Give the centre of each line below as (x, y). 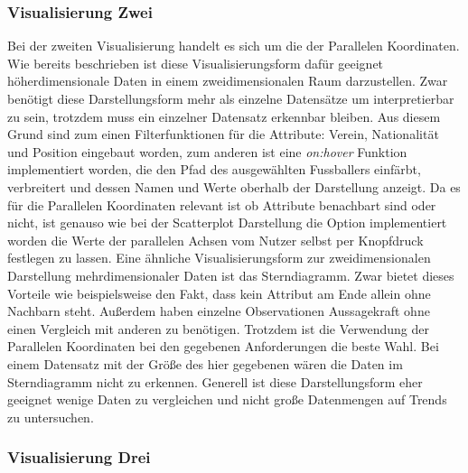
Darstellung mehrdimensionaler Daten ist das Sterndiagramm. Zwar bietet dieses (231, 275)
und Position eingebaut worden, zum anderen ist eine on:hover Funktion (207, 151)
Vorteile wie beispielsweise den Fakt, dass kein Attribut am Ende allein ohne (219, 293)
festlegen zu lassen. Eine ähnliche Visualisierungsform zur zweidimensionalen (219, 258)
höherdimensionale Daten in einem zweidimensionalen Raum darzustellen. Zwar (228, 81)
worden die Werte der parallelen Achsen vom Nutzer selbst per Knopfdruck (215, 240)
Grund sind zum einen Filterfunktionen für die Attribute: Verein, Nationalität (223, 134)
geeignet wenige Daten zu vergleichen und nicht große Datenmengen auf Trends (227, 399)
